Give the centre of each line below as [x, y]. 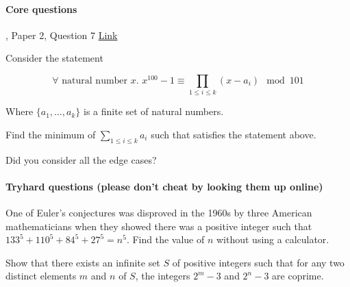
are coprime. [298, 276]
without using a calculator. [273, 239]
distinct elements [41, 276]
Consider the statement [54, 58]
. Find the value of [165, 239]
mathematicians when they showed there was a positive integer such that [159, 226]
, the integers [163, 276]
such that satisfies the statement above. [234, 134]
